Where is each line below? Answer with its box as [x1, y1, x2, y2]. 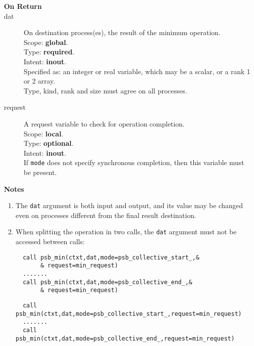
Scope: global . [24, 37, 68, 47]
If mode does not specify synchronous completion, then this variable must [24, 157, 244, 168]
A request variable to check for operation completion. [24, 118, 185, 129]
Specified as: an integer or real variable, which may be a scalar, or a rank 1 [24, 66, 251, 76]
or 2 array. [24, 76, 55, 86]
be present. [24, 167, 57, 177]
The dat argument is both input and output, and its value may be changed [15, 200, 243, 211]
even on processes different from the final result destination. [15, 210, 196, 220]
